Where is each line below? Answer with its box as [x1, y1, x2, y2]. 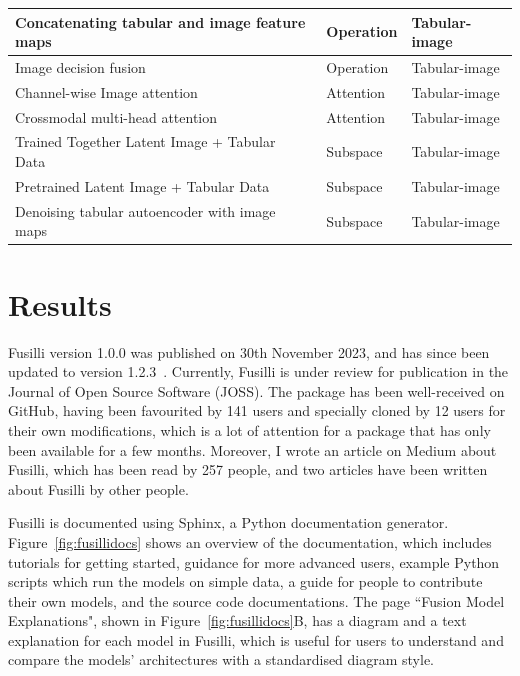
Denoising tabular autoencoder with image [15, 200, 276, 221]
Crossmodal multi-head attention [15, 106, 218, 127]
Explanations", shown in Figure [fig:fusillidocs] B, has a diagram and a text [8, 610, 467, 631]
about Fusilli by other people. [8, 478, 189, 499]
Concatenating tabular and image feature [15, 11, 306, 32]
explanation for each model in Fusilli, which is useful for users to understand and [8, 629, 504, 650]
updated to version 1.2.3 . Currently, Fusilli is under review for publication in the [8, 361, 509, 382]
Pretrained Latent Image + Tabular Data [15, 175, 270, 196]
